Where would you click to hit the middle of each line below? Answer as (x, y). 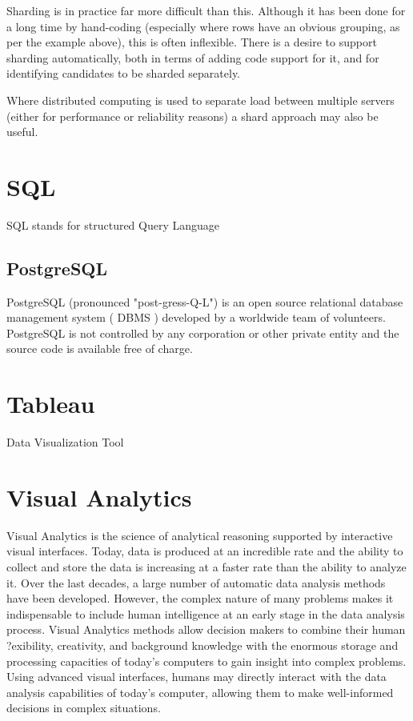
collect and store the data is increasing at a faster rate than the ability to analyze (206, 567)
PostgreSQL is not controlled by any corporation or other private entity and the (203, 332)
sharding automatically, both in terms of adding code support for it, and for (193, 57)
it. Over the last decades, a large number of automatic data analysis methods (196, 582)
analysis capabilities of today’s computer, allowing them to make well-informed (200, 692)
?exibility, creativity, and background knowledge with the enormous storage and (202, 645)
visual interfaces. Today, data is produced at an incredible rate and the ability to (205, 551)
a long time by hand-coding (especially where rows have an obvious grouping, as (203, 26)
